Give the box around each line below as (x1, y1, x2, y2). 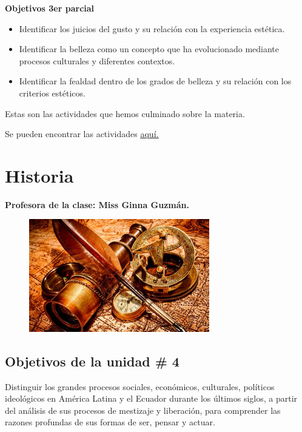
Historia (5, 163, 74, 187)
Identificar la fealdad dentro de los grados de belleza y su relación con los (19, 75, 292, 87)
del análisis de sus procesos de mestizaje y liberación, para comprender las (5, 403, 281, 416)
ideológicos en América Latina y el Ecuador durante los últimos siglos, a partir (5, 392, 298, 405)
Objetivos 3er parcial (5, 2, 95, 14)
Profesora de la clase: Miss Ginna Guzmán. (5, 198, 189, 211)
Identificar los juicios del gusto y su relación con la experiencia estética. (19, 22, 285, 35)
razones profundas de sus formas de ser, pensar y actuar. (5, 416, 215, 428)
